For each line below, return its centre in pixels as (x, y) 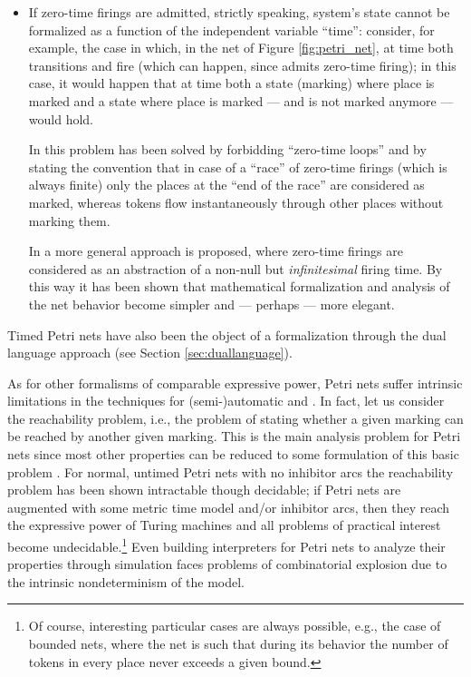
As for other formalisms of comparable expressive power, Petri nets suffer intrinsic (235, 383)
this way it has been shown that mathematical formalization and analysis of (239, 286)
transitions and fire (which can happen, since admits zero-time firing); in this (242, 65)
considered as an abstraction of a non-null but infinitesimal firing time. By (235, 268)
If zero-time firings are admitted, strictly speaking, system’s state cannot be (239, 12)
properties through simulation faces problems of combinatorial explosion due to (227, 564)
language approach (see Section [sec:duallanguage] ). (150, 353)
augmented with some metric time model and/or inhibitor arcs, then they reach (228, 507)
